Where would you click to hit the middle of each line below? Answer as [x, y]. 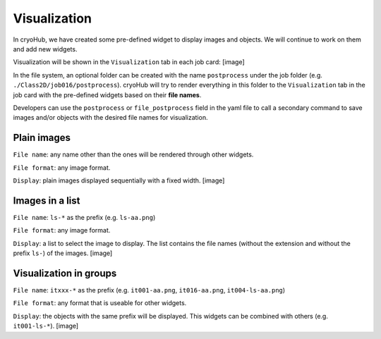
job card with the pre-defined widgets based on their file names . [107, 94]
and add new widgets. [45, 49]
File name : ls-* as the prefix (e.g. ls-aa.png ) [84, 217]
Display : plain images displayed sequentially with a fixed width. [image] [119, 180]
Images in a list [47, 201]
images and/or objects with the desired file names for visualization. [110, 118]
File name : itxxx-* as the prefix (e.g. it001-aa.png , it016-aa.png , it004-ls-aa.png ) [149, 290]
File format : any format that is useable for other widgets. [100, 303]
